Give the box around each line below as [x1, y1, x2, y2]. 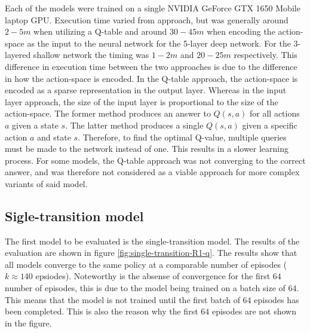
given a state [12, 118, 59, 131]
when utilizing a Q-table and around [33, 25, 167, 38]
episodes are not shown [211, 305, 296, 317]
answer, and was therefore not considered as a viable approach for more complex [5, 166, 300, 178]
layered [5, 48, 31, 61]
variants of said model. [5, 177, 88, 190]
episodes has [254, 293, 299, 305]
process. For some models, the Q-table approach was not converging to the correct [5, 154, 306, 166]
